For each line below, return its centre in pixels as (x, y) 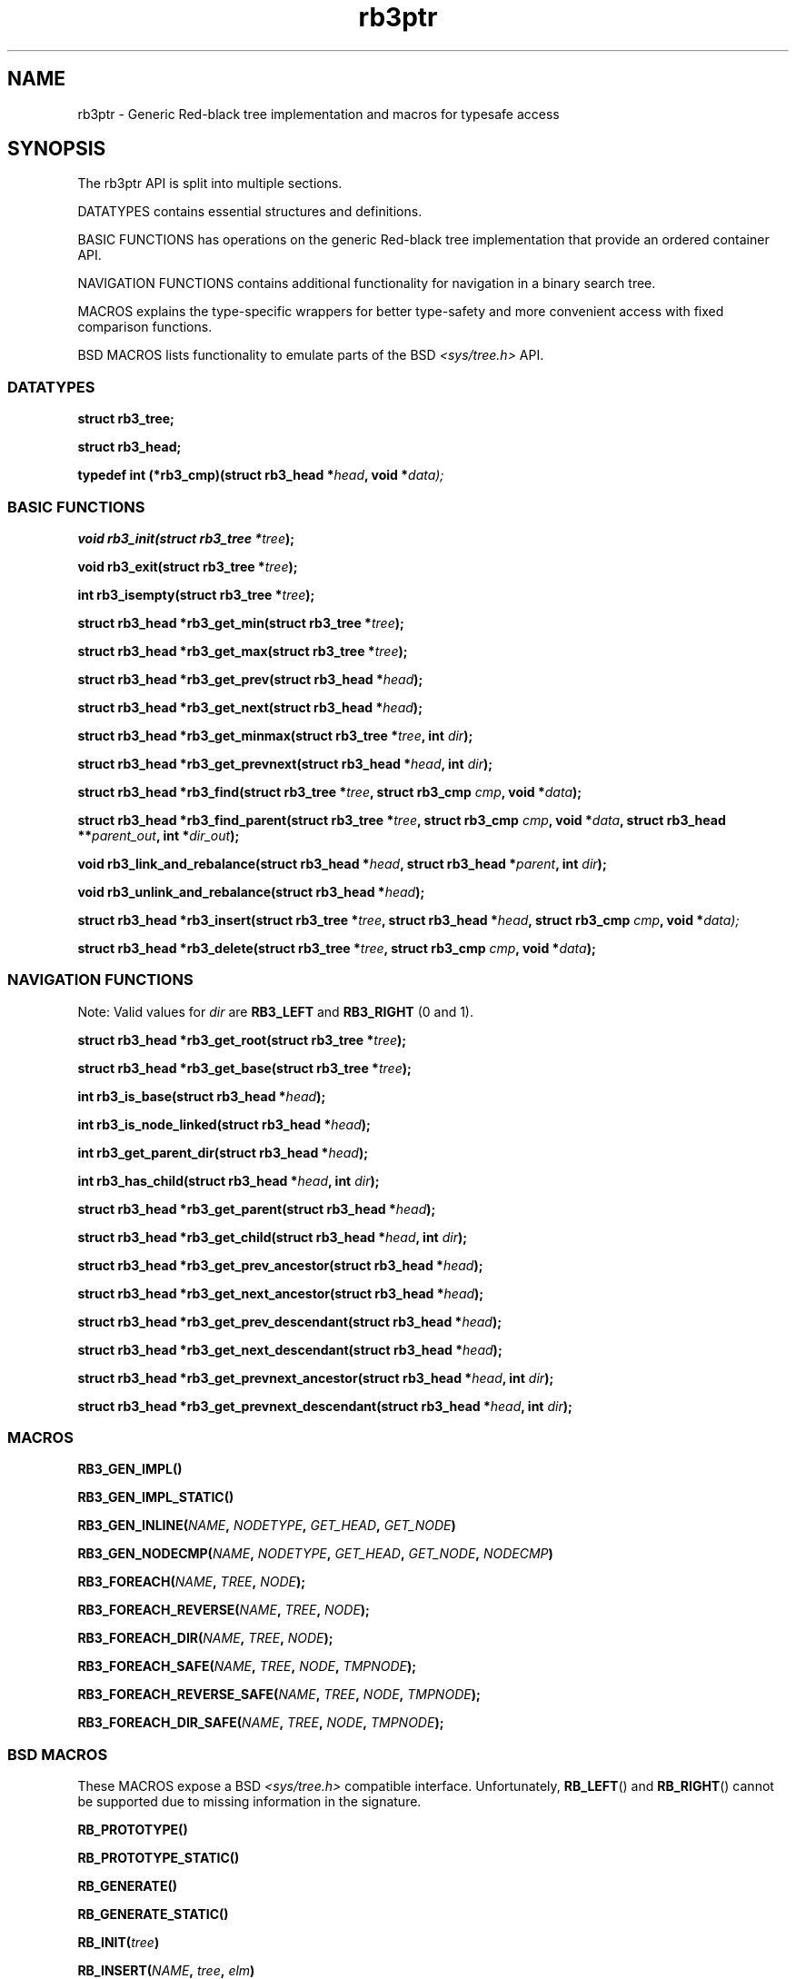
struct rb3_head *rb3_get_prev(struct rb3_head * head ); (250, 679)
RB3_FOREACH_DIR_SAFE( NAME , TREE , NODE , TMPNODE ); (261, 1723)
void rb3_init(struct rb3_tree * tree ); (186, 538)
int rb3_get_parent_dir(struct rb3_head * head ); (223, 1152)
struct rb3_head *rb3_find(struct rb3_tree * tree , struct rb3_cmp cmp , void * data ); (330, 791)
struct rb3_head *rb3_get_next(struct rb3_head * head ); (250, 707)
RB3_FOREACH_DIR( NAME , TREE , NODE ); (205, 1638)
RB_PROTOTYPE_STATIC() (159, 1858)
